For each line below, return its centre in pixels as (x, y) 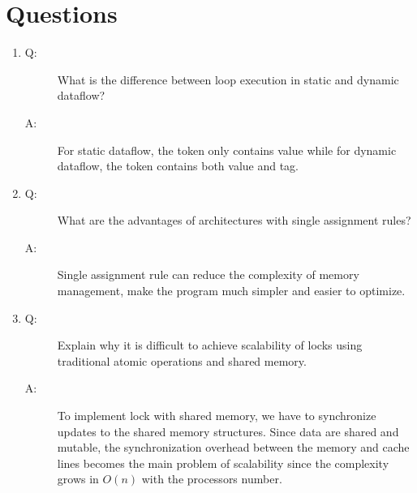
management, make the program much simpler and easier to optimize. (231, 291)
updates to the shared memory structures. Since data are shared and (228, 431)
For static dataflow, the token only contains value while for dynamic (227, 150)
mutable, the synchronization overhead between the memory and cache (233, 447)
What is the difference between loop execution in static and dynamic (228, 79)
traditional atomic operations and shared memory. (182, 360)
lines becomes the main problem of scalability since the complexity (223, 463)
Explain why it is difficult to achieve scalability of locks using (210, 345)
